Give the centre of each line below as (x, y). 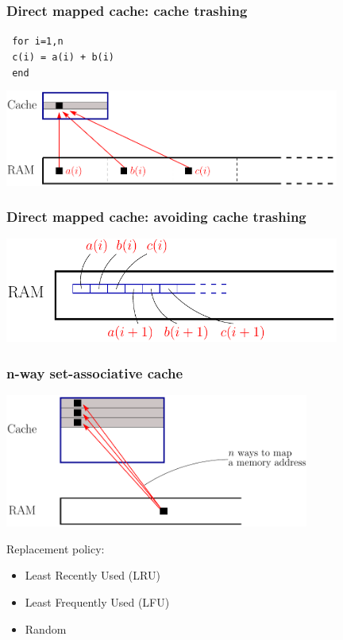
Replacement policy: (56, 548)
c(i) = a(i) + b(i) (64, 57)
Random (46, 628)
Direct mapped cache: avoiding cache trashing (156, 217)
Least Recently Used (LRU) (92, 575)
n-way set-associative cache (95, 372)
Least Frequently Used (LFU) (97, 601)
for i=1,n (38, 42)
